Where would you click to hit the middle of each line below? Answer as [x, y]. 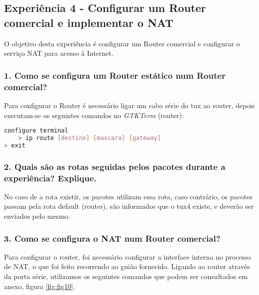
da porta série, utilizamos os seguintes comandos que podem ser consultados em [126, 276]
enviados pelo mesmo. [37, 216]
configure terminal [36, 131]
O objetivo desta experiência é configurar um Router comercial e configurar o [122, 43]
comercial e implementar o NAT [89, 22]
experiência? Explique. [50, 178]
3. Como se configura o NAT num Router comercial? [112, 238]
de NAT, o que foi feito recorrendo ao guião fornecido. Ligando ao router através [127, 266]
